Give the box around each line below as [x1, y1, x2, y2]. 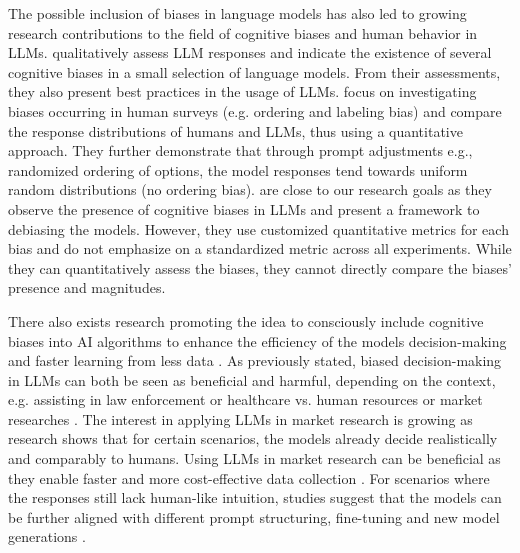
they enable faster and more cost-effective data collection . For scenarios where [8, 467, 490, 488]
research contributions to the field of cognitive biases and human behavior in [8, 22, 478, 43]
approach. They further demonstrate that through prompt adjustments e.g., [8, 140, 473, 161]
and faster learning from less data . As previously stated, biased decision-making [8, 350, 502, 371]
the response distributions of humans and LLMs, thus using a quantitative [8, 120, 463, 141]
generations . [8, 526, 86, 547]
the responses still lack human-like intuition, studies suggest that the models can [8, 487, 502, 508]
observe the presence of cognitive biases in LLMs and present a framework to [8, 198, 480, 219]
